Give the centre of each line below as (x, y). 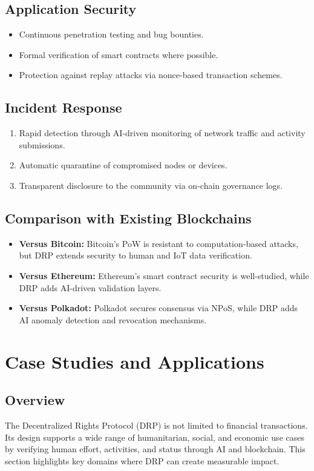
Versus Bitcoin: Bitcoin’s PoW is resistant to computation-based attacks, (159, 243)
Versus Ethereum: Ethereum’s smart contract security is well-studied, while (164, 275)
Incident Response (64, 107)
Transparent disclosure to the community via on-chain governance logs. (151, 185)
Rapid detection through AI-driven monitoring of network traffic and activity (162, 133)
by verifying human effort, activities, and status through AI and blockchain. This (155, 449)
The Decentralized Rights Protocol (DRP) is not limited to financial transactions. (156, 425)
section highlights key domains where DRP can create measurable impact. (142, 460)
